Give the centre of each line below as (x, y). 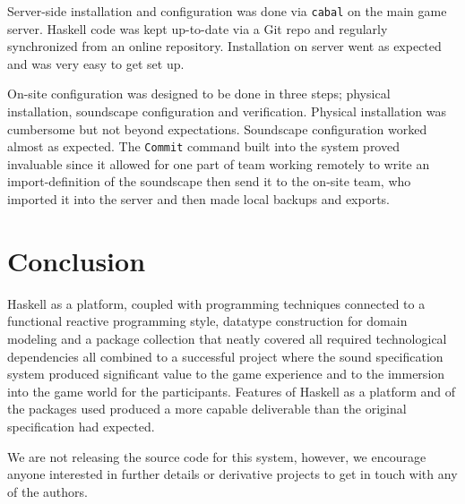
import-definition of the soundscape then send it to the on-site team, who (209, 181)
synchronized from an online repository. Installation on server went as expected (224, 46)
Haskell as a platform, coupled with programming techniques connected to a (216, 303)
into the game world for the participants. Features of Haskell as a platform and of (232, 391)
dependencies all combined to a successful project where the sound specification (225, 356)
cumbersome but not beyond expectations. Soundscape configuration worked (217, 128)
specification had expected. (81, 426)
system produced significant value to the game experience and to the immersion (226, 374)
